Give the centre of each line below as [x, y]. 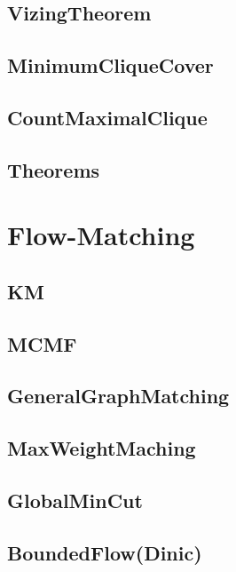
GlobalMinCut [75, 500]
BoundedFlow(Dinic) [105, 552]
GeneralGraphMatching [118, 396]
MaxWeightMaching [102, 448]
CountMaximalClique [107, 117]
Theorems [54, 169]
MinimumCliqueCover [110, 65]
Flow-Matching [101, 235]
